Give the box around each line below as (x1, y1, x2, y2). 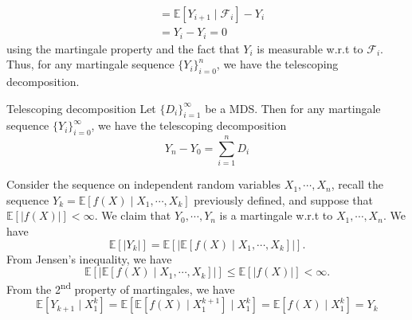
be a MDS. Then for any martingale (205, 100, 381, 116)
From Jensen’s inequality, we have (6, 250, 172, 267)
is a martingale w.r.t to (219, 207, 333, 224)
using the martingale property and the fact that (6, 40, 240, 57)
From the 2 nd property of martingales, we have (6, 279, 235, 297)
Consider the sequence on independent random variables (6, 176, 281, 193)
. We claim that (94, 207, 171, 224)
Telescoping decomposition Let (6, 100, 156, 116)
